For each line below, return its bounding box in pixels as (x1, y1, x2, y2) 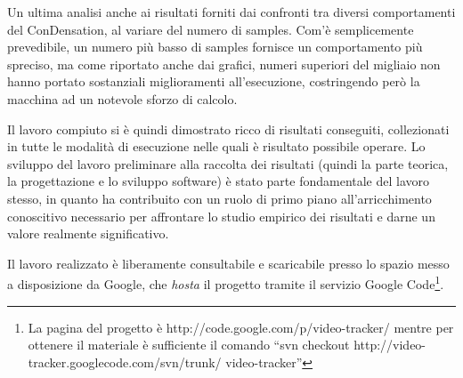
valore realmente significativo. (7, 224, 169, 243)
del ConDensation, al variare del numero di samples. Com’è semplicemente (7, 20, 414, 38)
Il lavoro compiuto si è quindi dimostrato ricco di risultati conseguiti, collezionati (7, 119, 450, 138)
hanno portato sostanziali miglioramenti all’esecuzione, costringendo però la (7, 72, 420, 91)
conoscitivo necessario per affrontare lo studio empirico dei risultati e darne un (7, 206, 435, 225)
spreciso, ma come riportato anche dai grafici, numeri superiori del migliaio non (7, 54, 441, 73)
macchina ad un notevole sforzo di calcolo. (7, 89, 238, 108)
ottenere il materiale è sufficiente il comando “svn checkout (28, 335, 350, 354)
